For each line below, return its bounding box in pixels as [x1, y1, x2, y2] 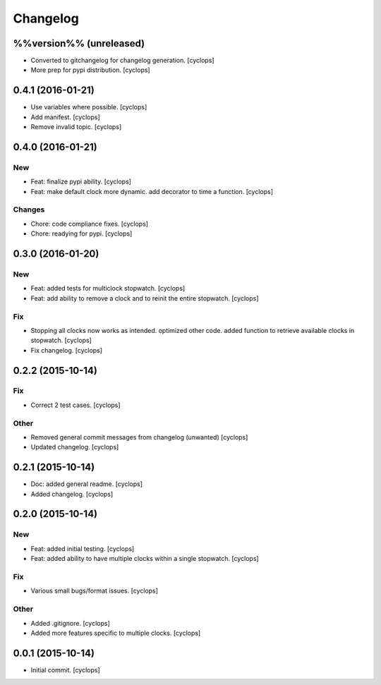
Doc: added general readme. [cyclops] [30, 480, 143, 488]
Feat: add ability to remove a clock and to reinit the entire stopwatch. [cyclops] [30, 293, 259, 303]
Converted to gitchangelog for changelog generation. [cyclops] [30, 56, 214, 65]
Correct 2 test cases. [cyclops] [30, 401, 121, 409]
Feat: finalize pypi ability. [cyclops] [30, 177, 132, 186]
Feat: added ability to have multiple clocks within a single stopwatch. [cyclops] [30, 554, 259, 563]
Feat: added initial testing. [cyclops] [30, 544, 135, 553]
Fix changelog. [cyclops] [30, 346, 102, 354]
